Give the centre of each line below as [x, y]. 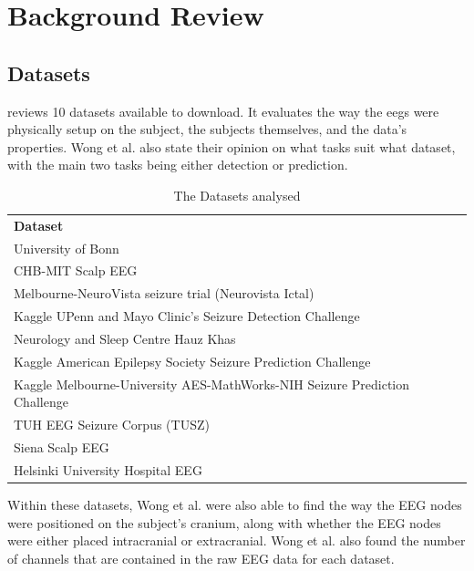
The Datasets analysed [237, 195]
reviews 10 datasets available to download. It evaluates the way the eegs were [223, 111]
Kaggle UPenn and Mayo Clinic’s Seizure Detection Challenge [187, 316]
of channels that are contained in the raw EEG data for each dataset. [201, 558]
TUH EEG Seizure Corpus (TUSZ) [112, 425]
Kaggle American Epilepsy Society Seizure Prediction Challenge [192, 361]
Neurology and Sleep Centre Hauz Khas [125, 339]
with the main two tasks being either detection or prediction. [178, 165]
